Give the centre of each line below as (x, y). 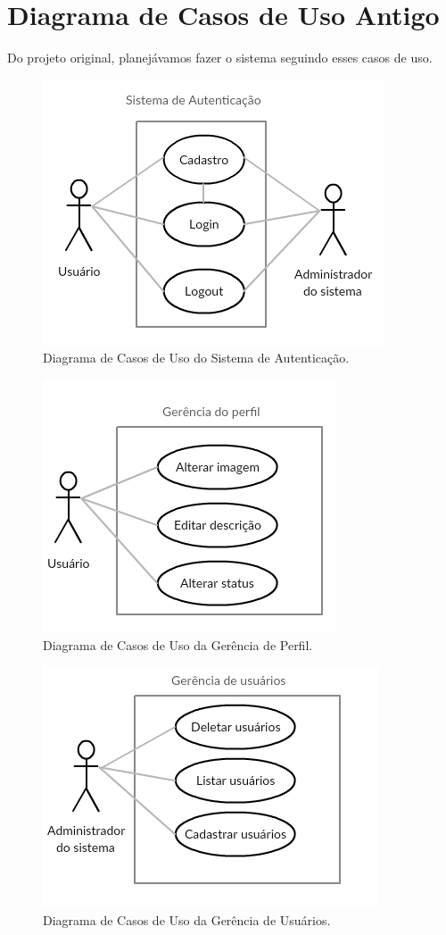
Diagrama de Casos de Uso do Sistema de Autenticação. (196, 358)
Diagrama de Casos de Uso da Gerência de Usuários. (187, 919)
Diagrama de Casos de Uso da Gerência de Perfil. (178, 644)
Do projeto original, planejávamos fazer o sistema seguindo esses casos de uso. (220, 58)
